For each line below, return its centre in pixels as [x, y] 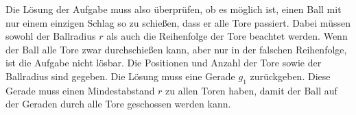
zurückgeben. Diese [290, 76]
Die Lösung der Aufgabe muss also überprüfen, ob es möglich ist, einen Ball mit [174, 9]
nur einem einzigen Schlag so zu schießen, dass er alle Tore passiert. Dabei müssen [178, 22]
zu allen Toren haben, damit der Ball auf [251, 90]
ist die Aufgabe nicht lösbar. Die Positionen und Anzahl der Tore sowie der [164, 63]
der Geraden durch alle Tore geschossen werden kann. [118, 104]
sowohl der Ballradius [51, 36]
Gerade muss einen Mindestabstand [80, 90]
